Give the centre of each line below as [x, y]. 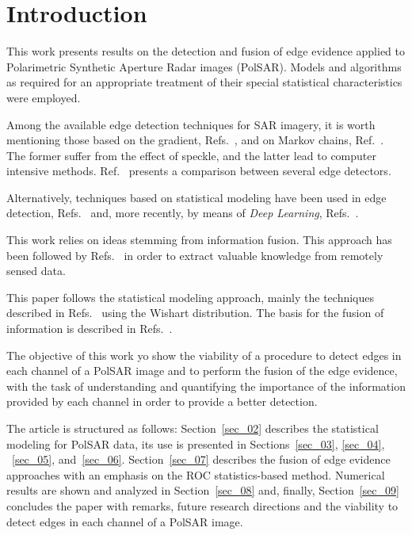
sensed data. [36, 271]
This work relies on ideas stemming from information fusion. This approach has [199, 240]
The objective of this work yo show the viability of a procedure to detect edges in [204, 355]
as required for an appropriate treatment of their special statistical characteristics [204, 82]
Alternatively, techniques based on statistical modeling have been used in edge [196, 197]
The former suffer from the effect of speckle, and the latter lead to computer [191, 155]
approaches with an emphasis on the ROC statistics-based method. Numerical [196, 474]
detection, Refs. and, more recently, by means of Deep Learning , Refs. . [183, 213]
